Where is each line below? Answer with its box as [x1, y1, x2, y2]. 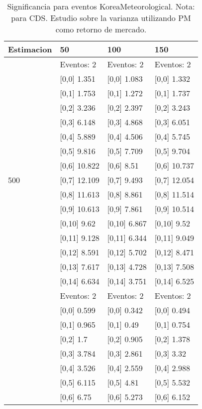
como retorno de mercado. [55, 23, 147, 35]
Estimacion [8, 43, 52, 55]
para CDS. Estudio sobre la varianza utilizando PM [11, 12, 191, 23]
